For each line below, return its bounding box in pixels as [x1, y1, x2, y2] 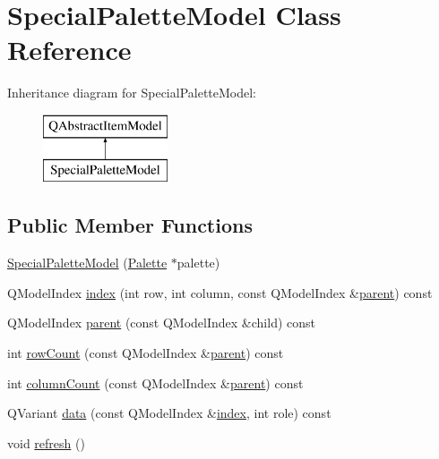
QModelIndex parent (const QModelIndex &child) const [7, 313, 316, 332]
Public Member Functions [7, 211, 253, 239]
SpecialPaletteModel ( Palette [7, 253, 168, 272]
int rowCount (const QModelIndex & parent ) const [7, 344, 284, 362]
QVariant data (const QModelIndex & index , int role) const [7, 404, 331, 422]
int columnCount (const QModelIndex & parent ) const [7, 373, 304, 392]
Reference [7, 31, 132, 68]
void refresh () [7, 433, 85, 452]
